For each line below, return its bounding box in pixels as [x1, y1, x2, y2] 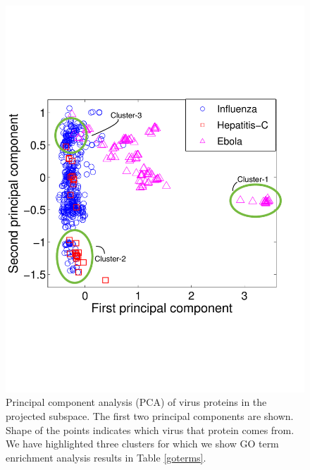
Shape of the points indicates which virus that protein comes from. [6, 422, 294, 437]
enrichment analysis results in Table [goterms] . [6, 450, 206, 464]
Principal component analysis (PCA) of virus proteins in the [6, 395, 267, 409]
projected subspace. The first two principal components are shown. [6, 409, 294, 423]
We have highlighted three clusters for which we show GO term [6, 436, 279, 451]
